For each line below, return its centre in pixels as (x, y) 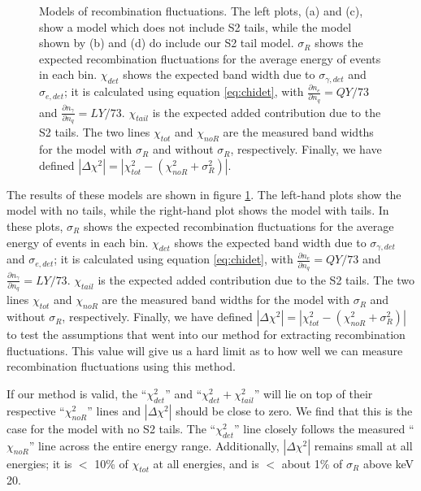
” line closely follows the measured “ (324, 428)
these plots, (35, 226)
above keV (388, 463)
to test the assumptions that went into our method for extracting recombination (206, 335)
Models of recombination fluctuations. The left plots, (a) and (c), (201, 11)
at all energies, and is (206, 463)
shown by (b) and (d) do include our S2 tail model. (167, 43)
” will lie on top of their (313, 394)
